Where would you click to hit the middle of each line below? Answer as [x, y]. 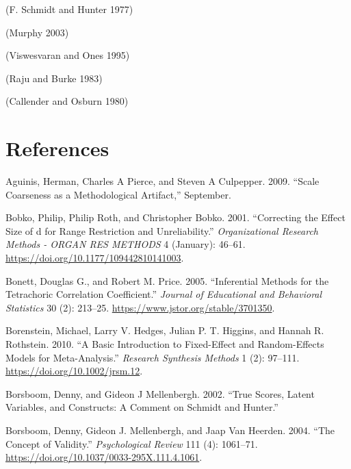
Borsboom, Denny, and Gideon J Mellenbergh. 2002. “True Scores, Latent [160, 393]
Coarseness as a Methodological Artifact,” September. [118, 194]
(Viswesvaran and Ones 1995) [68, 55]
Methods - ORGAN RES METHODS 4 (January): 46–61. [126, 244]
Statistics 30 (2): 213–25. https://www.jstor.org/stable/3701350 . [140, 307]
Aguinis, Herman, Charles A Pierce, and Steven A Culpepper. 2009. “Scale [162, 181]
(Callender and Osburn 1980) [67, 101]
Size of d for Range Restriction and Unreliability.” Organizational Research [162, 230]
